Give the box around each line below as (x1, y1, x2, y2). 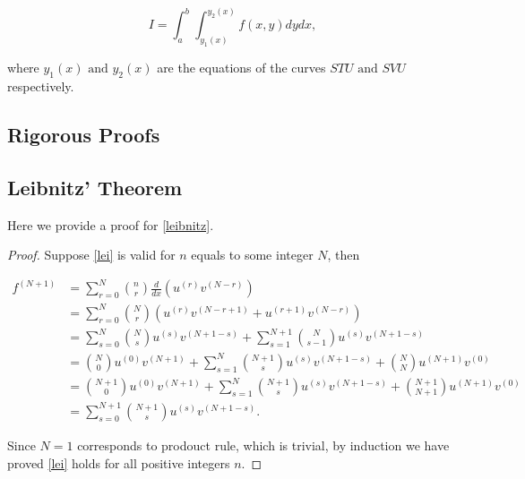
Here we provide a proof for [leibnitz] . (7, 215, 214, 234)
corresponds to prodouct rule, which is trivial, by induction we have (77, 435, 450, 454)
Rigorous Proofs (7, 120, 160, 148)
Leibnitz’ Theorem (7, 173, 183, 201)
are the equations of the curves (157, 58, 326, 77)
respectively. (7, 76, 74, 95)
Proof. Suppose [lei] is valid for (7, 245, 176, 264)
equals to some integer (191, 245, 314, 264)
